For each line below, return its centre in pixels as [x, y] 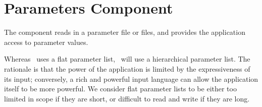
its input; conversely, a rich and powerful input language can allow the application [131, 78]
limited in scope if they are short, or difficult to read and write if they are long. [127, 98]
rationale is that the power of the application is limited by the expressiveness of [127, 68]
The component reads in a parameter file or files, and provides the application [125, 32]
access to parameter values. [46, 42]
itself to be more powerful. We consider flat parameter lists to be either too [120, 89]
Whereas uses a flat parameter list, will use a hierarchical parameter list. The [127, 59]
